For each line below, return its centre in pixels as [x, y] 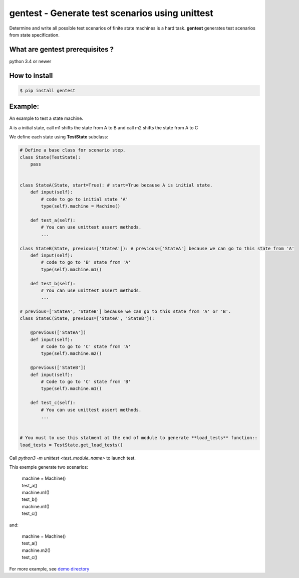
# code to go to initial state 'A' [85, 199]
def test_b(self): [53, 283]
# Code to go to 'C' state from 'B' [86, 382]
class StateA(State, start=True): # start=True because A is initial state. [116, 185]
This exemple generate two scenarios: [49, 467]
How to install [31, 75]
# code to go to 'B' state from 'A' [86, 262]
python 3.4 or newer [30, 61]
